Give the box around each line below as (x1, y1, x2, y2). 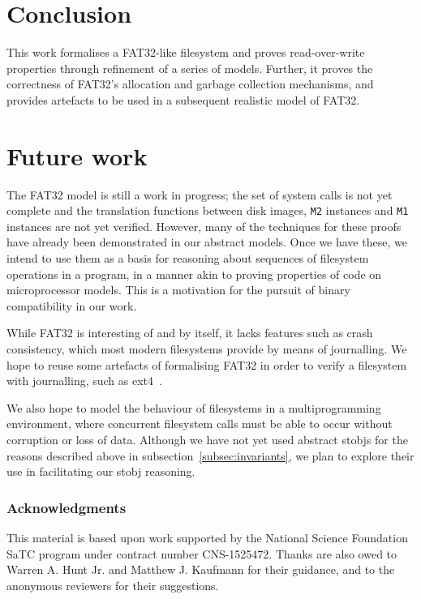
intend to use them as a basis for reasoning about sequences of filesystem (6, 250, 369, 267)
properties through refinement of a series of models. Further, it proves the (6, 59, 373, 76)
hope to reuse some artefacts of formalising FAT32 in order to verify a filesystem (6, 356, 407, 373)
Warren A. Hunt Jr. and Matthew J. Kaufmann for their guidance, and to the (6, 561, 395, 578)
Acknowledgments (6, 497, 127, 517)
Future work (6, 139, 148, 172)
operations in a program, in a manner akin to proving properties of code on (6, 265, 382, 282)
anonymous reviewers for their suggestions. (6, 576, 219, 593)
